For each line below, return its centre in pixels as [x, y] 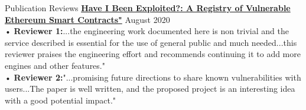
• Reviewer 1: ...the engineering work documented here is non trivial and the [147, 31]
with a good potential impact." [61, 100]
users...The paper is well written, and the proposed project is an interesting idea [150, 89]
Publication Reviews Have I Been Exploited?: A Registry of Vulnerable [148, 8]
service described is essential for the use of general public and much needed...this [151, 42]
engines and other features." [55, 65]
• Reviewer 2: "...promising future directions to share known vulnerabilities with [153, 77]
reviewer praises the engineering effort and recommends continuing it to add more [153, 54]
